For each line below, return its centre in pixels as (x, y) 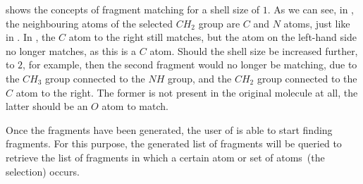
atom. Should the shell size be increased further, (254, 50)
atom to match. (135, 106)
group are (219, 23)
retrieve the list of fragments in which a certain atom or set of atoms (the (165, 157)
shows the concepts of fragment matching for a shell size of (133, 9)
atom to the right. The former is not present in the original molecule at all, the (187, 92)
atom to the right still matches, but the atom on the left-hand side (213, 37)
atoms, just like (317, 23)
